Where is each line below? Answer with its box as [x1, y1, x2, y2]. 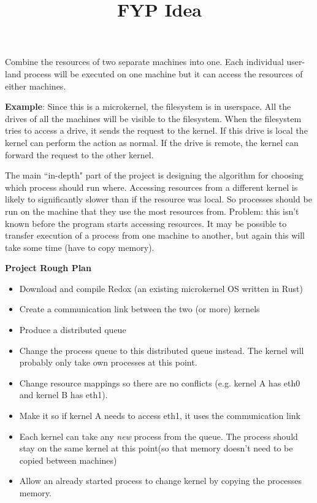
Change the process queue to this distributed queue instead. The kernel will [19, 344, 304, 356]
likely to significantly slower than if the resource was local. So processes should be [5, 193, 312, 205]
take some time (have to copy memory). [5, 240, 155, 253]
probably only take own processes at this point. [19, 356, 197, 369]
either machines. [5, 79, 66, 92]
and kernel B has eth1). [19, 388, 108, 401]
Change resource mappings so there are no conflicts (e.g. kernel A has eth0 [19, 376, 300, 389]
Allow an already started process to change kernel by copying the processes [19, 474, 302, 487]
